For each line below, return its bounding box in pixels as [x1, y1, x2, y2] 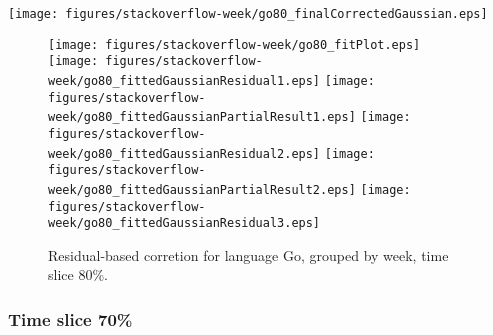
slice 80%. [48, 264, 108, 285]
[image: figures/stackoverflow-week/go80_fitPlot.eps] [48, 37, 421, 52]
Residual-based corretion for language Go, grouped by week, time [48, 244, 449, 265]
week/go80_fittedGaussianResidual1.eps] [48, 73, 321, 88]
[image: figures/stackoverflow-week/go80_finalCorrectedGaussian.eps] [8, 7, 488, 21]
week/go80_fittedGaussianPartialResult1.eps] [48, 110, 356, 125]
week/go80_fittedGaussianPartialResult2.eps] [48, 182, 356, 197]
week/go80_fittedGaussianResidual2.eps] [48, 146, 321, 161]
